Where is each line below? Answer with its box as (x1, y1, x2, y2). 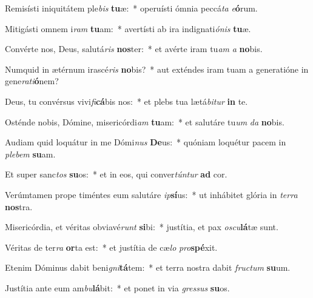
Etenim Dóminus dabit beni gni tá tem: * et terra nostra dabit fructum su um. (5, 261, 291, 274)
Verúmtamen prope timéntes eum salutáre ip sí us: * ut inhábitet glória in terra (5, 188, 298, 200)
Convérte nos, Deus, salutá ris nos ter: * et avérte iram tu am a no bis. (5, 42, 263, 55)
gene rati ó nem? (5, 74, 59, 87)
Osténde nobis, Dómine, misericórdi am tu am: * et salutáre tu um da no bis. (5, 115, 284, 128)
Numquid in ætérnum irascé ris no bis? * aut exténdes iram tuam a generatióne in (5, 62, 309, 75)
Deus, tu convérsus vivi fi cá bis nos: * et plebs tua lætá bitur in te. (5, 94, 248, 107)
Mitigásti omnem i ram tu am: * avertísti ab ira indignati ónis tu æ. (5, 22, 251, 35)
